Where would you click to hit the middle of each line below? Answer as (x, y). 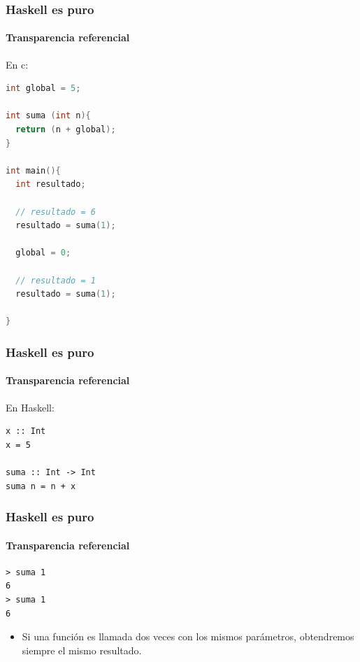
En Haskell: (30, 407)
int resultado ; (51, 184)
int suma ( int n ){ (48, 116)
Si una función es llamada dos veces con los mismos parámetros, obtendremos (188, 636)
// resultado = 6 (56, 212)
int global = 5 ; (43, 89)
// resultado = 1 (56, 280)
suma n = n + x (41, 486)
